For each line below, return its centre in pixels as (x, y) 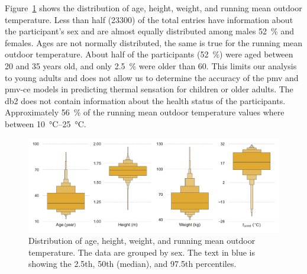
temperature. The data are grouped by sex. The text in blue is (142, 252)
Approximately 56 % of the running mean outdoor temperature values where (145, 112)
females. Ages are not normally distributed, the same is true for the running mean (154, 42)
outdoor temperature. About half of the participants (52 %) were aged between (149, 54)
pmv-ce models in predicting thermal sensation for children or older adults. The (149, 89)
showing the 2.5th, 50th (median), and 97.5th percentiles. (133, 264)
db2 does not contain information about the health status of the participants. (145, 100)
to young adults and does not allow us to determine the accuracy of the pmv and (152, 77)
